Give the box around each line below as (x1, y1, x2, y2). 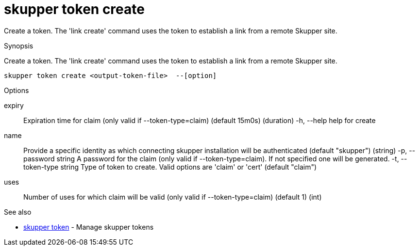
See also (4, 207, 32, 216)
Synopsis (4, 41, 34, 50)
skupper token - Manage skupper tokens (23, 222, 154, 231)
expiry (4, 101, 24, 109)
